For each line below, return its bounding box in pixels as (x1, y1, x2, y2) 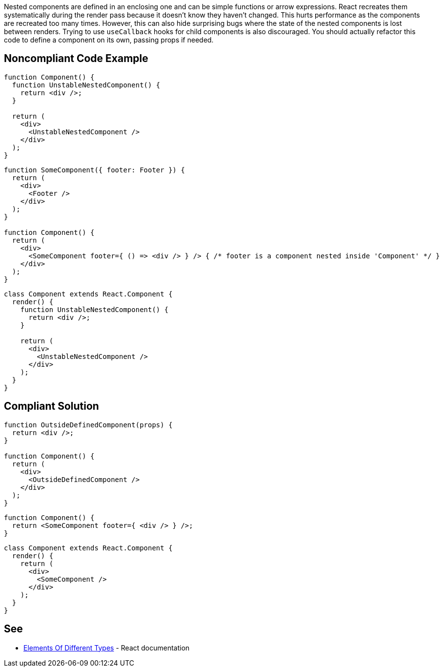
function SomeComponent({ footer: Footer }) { (4, 166, 185, 174)
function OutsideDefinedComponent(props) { (4, 420, 173, 429)
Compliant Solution (4, 400, 99, 413)
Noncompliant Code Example (4, 52, 148, 65)
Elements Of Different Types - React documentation (23, 643, 190, 652)
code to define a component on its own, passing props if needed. (4, 36, 214, 44)
